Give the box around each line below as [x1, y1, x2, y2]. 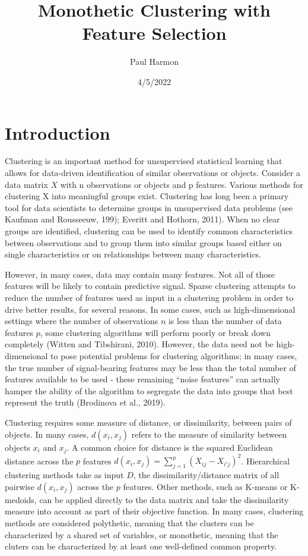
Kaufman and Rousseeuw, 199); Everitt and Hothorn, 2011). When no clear [5, 213, 280, 225]
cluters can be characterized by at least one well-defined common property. [5, 540, 277, 552]
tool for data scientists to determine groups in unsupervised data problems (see [5, 201, 293, 213]
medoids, [5, 493, 37, 505]
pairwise [5, 480, 34, 492]
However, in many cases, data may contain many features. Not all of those [5, 268, 275, 280]
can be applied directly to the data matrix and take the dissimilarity [39, 493, 289, 505]
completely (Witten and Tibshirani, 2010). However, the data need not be [5, 338, 274, 350]
